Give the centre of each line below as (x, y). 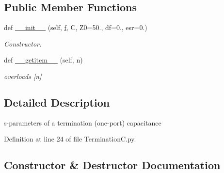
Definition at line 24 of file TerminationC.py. (70, 139)
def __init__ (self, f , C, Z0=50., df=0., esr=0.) (76, 27)
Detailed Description (57, 102)
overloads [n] (23, 76)
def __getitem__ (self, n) (43, 60)
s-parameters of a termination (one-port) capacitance (83, 122)
